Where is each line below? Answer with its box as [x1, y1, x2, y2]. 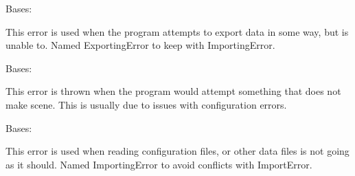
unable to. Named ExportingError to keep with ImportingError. [5, 38, 275, 52]
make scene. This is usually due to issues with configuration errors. [5, 97, 287, 111]
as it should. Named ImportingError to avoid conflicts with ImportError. [5, 157, 312, 171]
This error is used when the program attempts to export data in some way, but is [5, 24, 349, 38]
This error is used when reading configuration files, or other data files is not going [5, 144, 350, 158]
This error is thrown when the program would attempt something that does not [5, 84, 341, 98]
